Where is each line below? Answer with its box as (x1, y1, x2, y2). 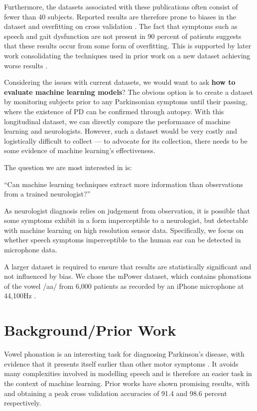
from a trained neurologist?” (4, 189, 91, 199)
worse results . (4, 60, 48, 70)
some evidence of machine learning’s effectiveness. (4, 145, 155, 156)
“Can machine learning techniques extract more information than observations (4, 179, 243, 189)
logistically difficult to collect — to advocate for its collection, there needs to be (4, 135, 248, 146)
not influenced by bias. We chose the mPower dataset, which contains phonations (4, 271, 252, 281)
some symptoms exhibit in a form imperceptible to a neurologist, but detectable (4, 215, 248, 225)
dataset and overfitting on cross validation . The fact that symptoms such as (4, 21, 238, 31)
